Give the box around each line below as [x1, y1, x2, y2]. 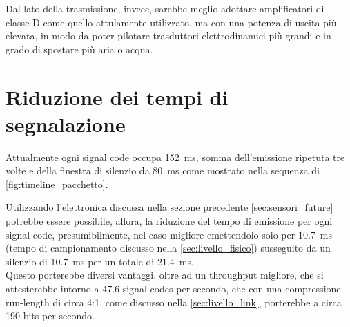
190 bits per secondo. [6, 308, 95, 323]
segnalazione [6, 109, 126, 138]
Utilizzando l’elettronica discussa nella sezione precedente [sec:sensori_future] [6, 200, 333, 214]
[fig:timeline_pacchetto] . [6, 176, 108, 191]
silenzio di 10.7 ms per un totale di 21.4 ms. [6, 254, 194, 268]
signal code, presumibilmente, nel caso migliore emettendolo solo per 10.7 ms [6, 227, 332, 241]
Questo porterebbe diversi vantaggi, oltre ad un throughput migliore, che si [6, 268, 324, 282]
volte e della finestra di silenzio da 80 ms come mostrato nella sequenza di [6, 163, 320, 178]
